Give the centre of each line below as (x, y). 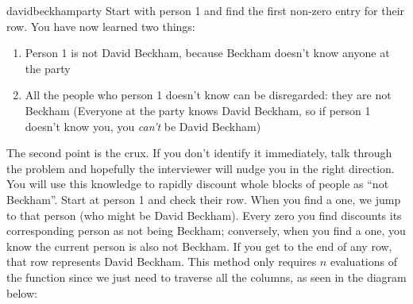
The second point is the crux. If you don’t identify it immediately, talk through (199, 153)
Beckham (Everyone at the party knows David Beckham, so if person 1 (198, 110)
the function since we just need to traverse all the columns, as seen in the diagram (206, 277)
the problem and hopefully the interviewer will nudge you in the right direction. (201, 168)
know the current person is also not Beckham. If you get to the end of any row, (199, 246)
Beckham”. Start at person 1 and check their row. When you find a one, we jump (204, 199)
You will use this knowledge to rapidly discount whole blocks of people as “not (198, 184)
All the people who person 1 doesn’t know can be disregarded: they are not (208, 95)
